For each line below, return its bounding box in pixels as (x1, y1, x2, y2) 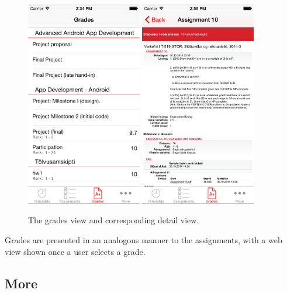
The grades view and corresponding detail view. (28, 214, 199, 226)
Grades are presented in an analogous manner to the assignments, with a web (5, 233, 282, 246)
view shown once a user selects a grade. (5, 245, 146, 257)
